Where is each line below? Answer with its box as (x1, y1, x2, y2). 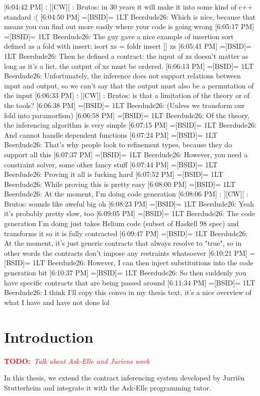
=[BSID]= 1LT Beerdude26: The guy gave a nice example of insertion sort (4, 31, 234, 41)
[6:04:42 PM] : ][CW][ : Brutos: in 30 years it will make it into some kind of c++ (4, 2, 253, 12)
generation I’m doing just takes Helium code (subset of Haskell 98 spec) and (4, 218, 239, 229)
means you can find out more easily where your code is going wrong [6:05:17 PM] (4, 21, 254, 32)
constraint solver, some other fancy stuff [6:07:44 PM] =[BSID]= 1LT (4, 159, 218, 169)
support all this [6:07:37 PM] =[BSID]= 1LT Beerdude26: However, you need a (4, 149, 248, 159)
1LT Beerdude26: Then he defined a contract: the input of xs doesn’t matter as (4, 50, 248, 61)
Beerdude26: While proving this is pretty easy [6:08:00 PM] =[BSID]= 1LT (4, 178, 236, 189)
